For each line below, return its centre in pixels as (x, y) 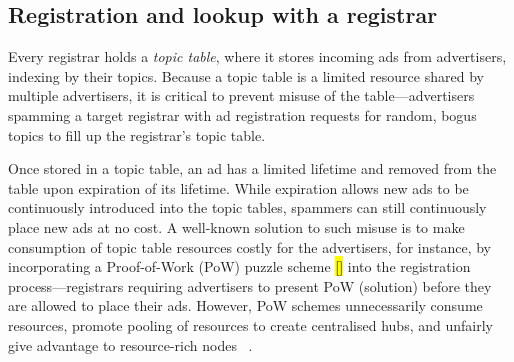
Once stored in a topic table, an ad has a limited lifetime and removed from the (252, 168)
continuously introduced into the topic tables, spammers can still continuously (247, 207)
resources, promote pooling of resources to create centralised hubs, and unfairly (250, 324)
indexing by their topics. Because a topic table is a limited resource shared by (246, 75)
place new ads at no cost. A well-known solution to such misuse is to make (236, 226)
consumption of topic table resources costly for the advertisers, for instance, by (249, 246)
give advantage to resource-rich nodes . (130, 344)
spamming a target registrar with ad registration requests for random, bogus (242, 114)
